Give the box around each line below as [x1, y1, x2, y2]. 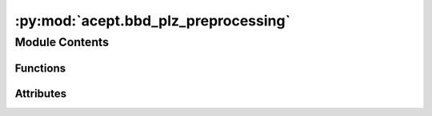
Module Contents [14, 35, 110, 49]
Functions [14, 61, 66, 75]
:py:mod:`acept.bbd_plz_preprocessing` [14, 12, 291, 29]
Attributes [14, 87, 67, 100]
